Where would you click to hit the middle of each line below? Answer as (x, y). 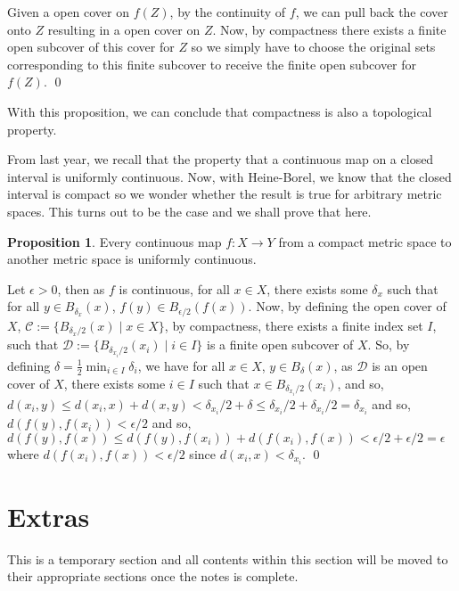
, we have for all (181, 365)
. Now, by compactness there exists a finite (329, 29)
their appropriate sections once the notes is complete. (153, 576)
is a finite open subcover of (280, 345)
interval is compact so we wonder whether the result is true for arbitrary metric (225, 194)
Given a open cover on (69, 12)
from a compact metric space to (365, 241)
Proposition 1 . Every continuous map (115, 241)
